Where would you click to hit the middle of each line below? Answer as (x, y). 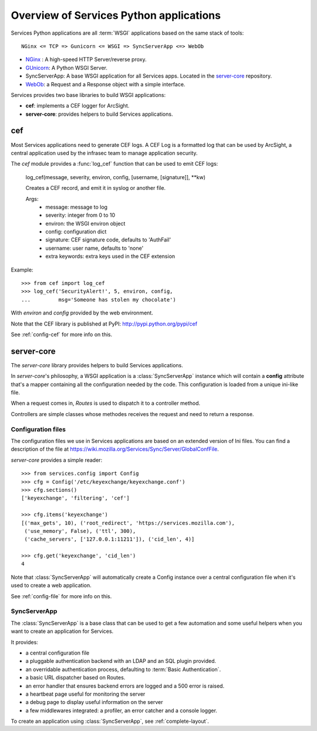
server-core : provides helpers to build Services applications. (99, 114)
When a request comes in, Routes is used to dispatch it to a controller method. (106, 403)
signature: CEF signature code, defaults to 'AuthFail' (108, 240)
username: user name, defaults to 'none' (95, 248)
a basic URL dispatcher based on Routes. (75, 678)
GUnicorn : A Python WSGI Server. (67, 68)
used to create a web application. (51, 585)
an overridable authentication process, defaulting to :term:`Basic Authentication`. (123, 669)
